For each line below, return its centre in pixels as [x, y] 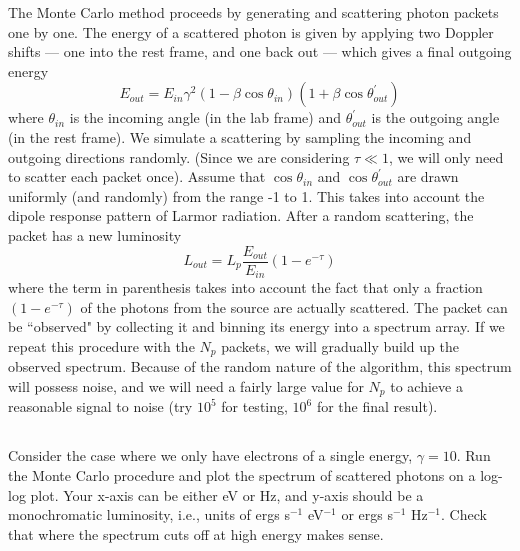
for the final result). [377, 406]
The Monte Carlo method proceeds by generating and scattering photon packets [253, 12]
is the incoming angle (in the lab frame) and [205, 117]
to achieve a [426, 385]
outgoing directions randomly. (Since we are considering [179, 156]
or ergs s [367, 514]
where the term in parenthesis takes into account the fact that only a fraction [245, 287]
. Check [464, 514]
